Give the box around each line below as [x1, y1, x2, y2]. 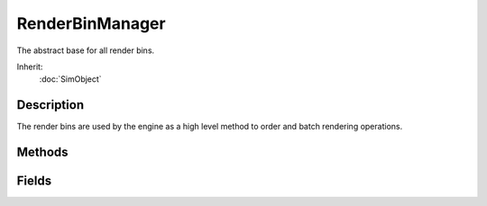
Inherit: [16, 61, 43, 72]
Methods [16, 145, 69, 160]
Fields [16, 174, 52, 189]
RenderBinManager [16, 13, 166, 33]
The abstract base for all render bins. [16, 45, 155, 56]
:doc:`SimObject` [39, 74, 103, 85]
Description [16, 97, 85, 112]
